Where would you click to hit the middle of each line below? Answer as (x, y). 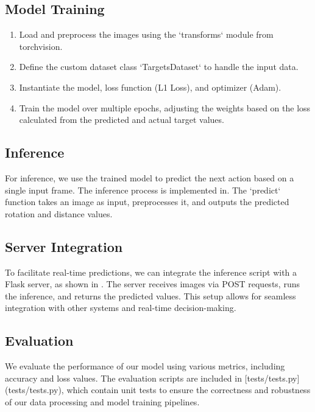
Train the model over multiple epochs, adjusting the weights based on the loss (165, 107)
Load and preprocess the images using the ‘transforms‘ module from (146, 34)
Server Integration (64, 246)
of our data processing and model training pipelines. (102, 401)
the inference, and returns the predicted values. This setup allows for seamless (150, 295)
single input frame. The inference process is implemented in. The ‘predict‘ (143, 190)
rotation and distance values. (59, 213)
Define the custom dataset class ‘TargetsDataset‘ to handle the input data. (159, 67)
